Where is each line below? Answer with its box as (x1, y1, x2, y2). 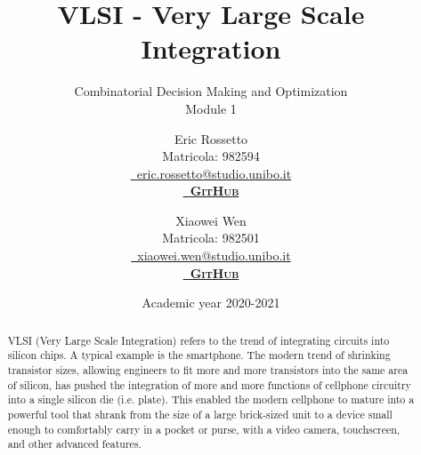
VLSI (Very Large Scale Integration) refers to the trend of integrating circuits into (7, 332, 390, 347)
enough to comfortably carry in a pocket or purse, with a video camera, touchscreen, (7, 421, 401, 436)
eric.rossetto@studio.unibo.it (136, 164, 292, 182)
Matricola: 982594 (162, 147, 260, 165)
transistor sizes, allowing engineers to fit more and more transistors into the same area (7, 362, 409, 377)
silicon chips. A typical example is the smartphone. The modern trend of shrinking (7, 347, 391, 363)
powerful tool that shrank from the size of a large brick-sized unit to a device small (7, 406, 393, 421)
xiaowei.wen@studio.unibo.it (137, 246, 291, 265)
